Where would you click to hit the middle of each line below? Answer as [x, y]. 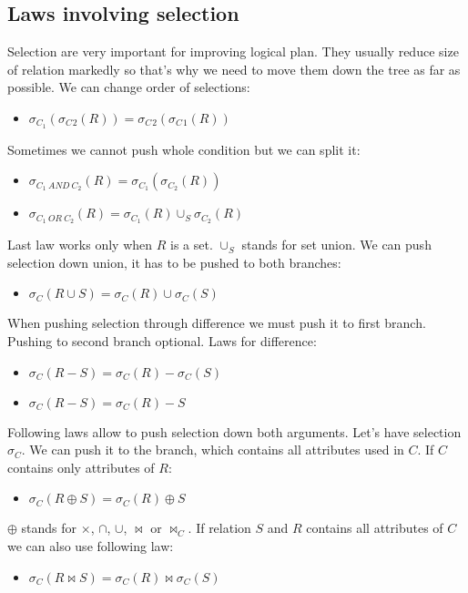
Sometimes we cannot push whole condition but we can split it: [184, 149]
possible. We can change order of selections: [129, 87]
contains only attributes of [81, 467]
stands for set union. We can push [336, 245]
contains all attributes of [375, 528]
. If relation [219, 528]
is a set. [192, 245]
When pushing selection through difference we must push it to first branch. [217, 323]
